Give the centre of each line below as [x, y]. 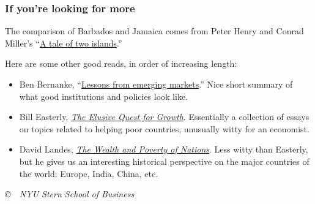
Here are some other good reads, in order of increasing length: [121, 63]
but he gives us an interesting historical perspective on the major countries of [164, 161]
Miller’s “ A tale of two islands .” [64, 43]
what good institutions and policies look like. [104, 96]
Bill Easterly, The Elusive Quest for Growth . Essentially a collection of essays [164, 117]
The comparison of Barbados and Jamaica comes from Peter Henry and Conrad [154, 31]
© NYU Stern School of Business [70, 194]
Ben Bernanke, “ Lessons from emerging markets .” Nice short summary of [156, 84]
